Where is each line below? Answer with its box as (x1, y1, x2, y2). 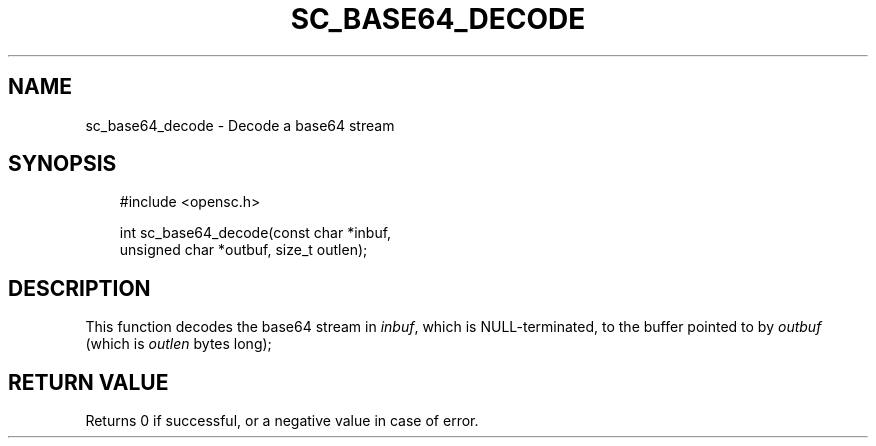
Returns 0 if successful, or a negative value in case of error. (85, 412, 479, 430)
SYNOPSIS (8, 151, 117, 177)
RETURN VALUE (8, 369, 169, 395)
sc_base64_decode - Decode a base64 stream (85, 116, 395, 134)
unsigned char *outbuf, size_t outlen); (119, 241, 368, 259)
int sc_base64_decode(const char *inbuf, (119, 224, 392, 242)
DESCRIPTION (8, 275, 151, 301)
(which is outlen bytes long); (85, 335, 272, 353)
